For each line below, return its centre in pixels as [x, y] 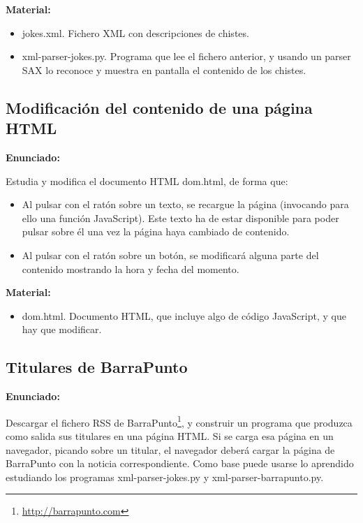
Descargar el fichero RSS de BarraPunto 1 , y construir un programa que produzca [179, 421]
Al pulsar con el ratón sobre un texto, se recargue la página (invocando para [185, 204]
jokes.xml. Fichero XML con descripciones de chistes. [135, 32]
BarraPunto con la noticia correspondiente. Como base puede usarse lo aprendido [180, 463]
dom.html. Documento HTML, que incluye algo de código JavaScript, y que [184, 315]
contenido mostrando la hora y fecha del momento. [131, 268]
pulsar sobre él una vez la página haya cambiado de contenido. [156, 231]
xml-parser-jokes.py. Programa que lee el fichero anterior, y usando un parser [186, 56]
